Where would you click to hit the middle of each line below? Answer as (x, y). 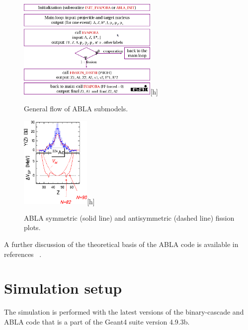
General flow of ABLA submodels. (76, 108)
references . (23, 254)
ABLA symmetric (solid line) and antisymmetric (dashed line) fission (129, 217)
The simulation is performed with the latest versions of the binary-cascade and (124, 312)
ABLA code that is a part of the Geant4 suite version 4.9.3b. (97, 321)
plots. (32, 227)
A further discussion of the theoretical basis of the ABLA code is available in (121, 244)
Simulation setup (63, 288)
